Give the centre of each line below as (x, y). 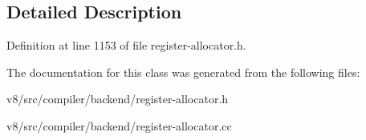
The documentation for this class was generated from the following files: (183, 72)
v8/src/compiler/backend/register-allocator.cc (119, 125)
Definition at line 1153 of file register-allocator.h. (126, 45)
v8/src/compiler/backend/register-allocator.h (118, 99)
